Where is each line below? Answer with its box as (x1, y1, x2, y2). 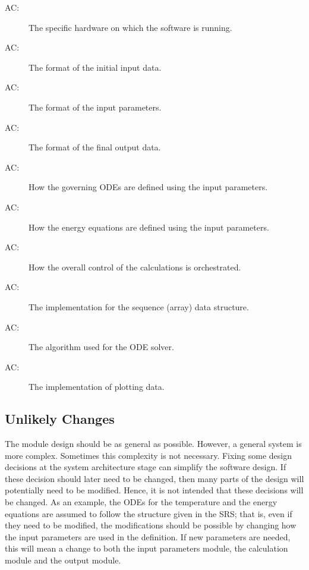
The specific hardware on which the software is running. (29, 21, 232, 33)
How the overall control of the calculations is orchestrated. (29, 260, 241, 273)
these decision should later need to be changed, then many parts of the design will (5, 472, 304, 484)
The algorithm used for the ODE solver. (29, 341, 174, 353)
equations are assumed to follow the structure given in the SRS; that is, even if (5, 507, 292, 519)
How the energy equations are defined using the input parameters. (29, 221, 269, 233)
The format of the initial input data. (29, 61, 162, 73)
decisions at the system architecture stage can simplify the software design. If (5, 461, 286, 473)
